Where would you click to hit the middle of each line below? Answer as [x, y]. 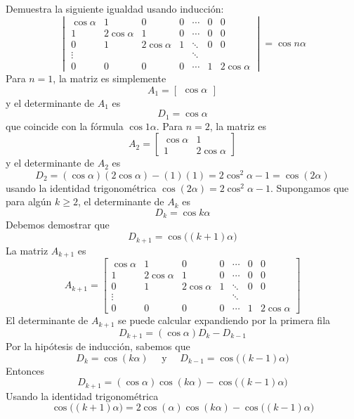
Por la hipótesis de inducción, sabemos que [98, 346]
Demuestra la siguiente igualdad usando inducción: [115, 8]
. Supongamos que [309, 187]
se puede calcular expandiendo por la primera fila [224, 320]
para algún [29, 201]
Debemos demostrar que [58, 225]
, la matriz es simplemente [110, 78]
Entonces [25, 370]
